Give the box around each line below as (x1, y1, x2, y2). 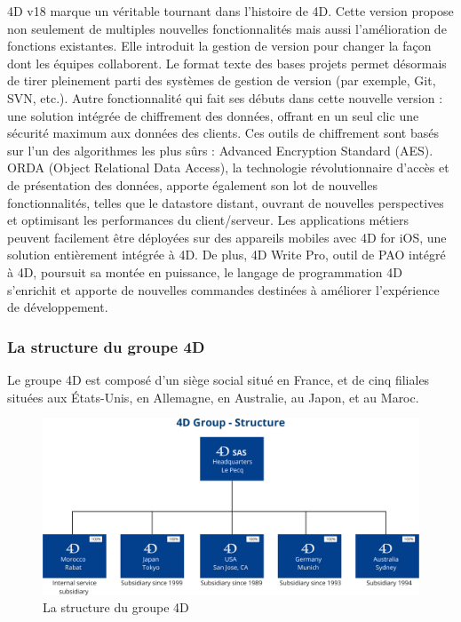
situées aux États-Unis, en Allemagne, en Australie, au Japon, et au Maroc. (7, 387, 419, 406)
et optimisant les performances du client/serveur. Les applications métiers (7, 211, 409, 229)
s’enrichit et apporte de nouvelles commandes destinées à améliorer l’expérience (7, 280, 440, 299)
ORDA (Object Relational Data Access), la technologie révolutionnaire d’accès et (7, 158, 449, 177)
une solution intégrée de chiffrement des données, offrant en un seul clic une (7, 106, 419, 124)
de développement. (7, 298, 108, 316)
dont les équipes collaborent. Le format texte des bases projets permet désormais (7, 53, 447, 72)
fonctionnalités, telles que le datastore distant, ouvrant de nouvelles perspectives (7, 193, 444, 211)
